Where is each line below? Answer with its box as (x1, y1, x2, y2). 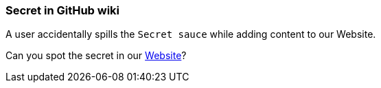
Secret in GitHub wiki (5, 3, 120, 17)
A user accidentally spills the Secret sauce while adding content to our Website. (5, 28, 376, 41)
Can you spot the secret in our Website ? (5, 49, 187, 62)
